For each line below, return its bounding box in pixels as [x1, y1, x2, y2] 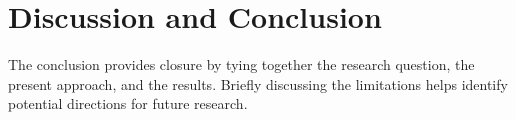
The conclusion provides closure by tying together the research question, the [8, 54, 475, 75]
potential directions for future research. [8, 93, 248, 114]
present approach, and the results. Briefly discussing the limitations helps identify [8, 73, 508, 94]
